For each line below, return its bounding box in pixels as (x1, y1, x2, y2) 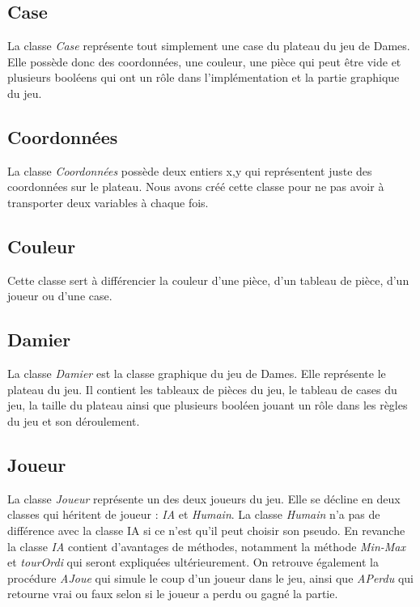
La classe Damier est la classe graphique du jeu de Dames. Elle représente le (7, 365, 386, 382)
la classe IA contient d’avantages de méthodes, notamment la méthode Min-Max (7, 537, 406, 554)
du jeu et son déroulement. (7, 412, 140, 429)
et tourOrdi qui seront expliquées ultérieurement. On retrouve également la (7, 554, 379, 571)
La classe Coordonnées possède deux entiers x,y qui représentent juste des (7, 162, 372, 179)
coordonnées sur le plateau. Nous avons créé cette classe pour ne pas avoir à (7, 178, 384, 195)
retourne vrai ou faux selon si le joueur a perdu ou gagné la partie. (7, 585, 338, 602)
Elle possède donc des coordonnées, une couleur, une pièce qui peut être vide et (7, 53, 401, 70)
